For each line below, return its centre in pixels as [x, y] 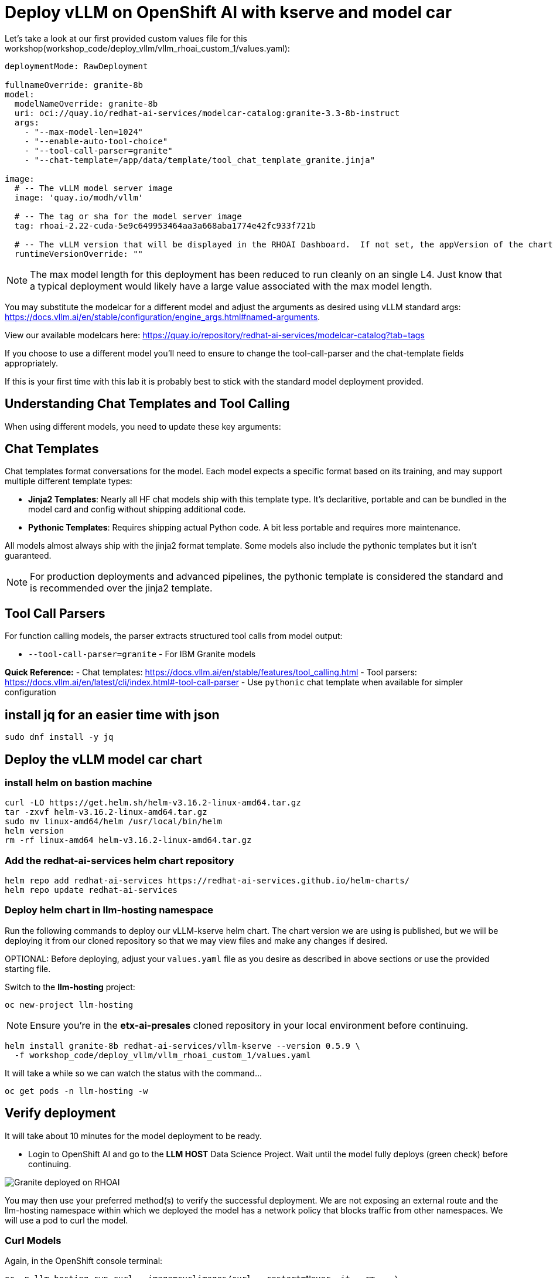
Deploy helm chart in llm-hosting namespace [109, 910]
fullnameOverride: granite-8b [74, 85]
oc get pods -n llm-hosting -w [76, 1091]
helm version [35, 831]
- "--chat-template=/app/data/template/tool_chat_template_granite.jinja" [200, 160]
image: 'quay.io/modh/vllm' [79, 197]
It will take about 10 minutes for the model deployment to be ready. [133, 1136]
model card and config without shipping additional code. [137, 509]
